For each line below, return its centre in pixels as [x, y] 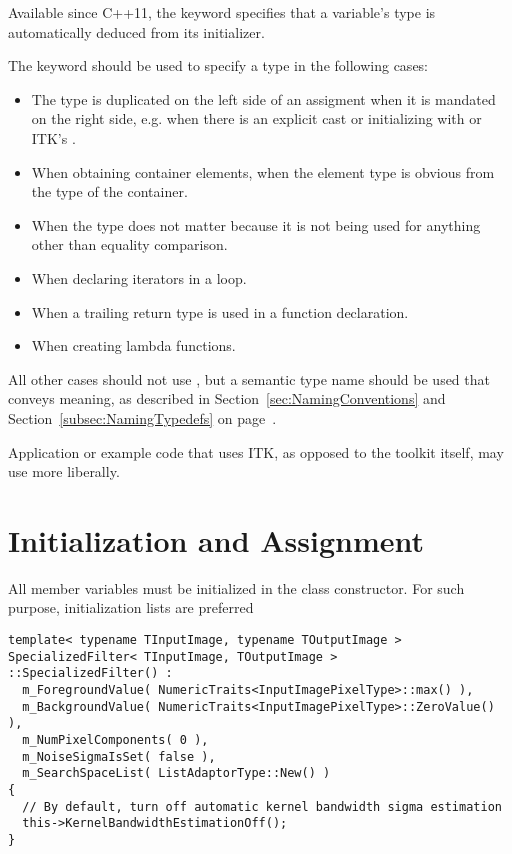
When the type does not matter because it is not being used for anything [256, 224]
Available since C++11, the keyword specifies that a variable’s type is [222, 12]
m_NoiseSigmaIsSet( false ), [119, 756]
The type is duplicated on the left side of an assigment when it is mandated [263, 98]
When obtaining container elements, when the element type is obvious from [263, 171]
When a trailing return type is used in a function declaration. [220, 311]
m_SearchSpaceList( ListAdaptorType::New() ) [176, 773]
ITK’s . [53, 137]
